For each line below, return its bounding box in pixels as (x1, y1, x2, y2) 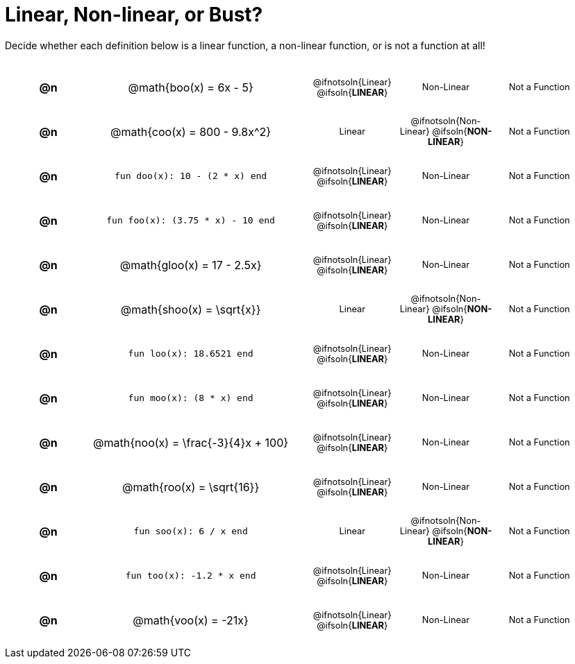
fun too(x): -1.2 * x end (125, 570, 256, 581)
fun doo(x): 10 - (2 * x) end (115, 171, 267, 182)
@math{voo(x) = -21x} (133, 613, 249, 627)
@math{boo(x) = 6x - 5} (128, 80, 253, 94)
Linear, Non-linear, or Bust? (5, 3, 263, 26)
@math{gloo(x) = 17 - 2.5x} (119, 257, 262, 272)
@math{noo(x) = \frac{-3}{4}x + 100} (93, 435, 289, 450)
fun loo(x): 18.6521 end (128, 348, 253, 359)
